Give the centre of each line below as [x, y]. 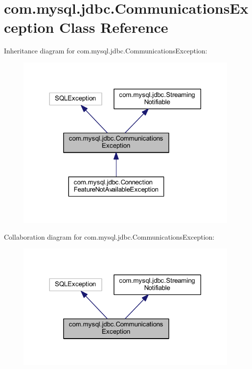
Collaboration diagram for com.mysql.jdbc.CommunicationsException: [109, 236]
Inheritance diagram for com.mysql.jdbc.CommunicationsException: [106, 51]
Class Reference [114, 27]
